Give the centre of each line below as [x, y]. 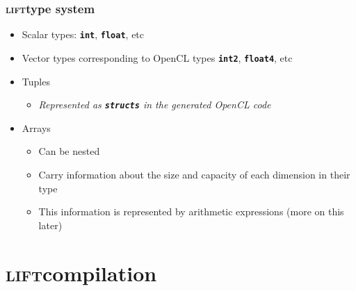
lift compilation [81, 273]
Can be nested [69, 151]
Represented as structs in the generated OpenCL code [155, 105]
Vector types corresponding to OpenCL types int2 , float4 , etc [157, 57]
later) [50, 225]
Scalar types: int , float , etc [83, 34]
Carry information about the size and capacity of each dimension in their [194, 174]
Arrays [36, 127]
